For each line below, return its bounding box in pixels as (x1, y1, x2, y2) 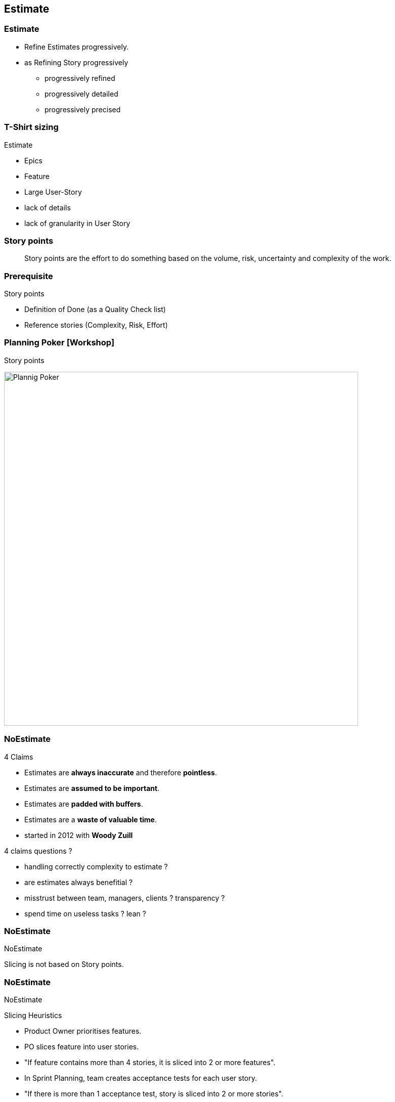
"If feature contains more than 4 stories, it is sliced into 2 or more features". (24, 1058, 276, 1067)
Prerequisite (4, 271, 53, 281)
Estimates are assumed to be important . (24, 783, 160, 792)
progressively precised (45, 105, 121, 114)
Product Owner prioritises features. (24, 1027, 142, 1036)
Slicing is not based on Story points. (4, 960, 124, 969)
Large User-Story (24, 187, 82, 196)
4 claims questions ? (4, 846, 72, 855)
